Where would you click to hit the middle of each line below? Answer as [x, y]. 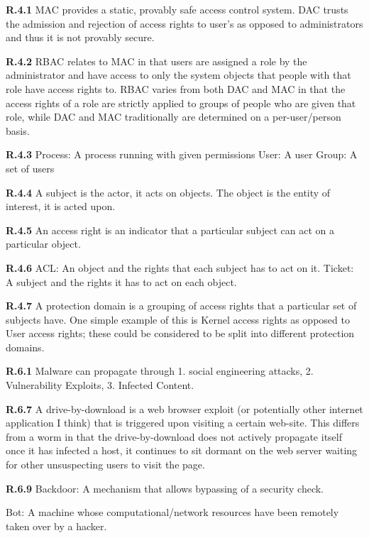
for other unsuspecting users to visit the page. [105, 465]
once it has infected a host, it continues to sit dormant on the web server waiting [182, 450]
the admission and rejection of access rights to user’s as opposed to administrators [184, 23]
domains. [25, 347]
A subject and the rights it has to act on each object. [121, 281]
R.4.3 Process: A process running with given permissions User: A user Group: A [182, 154]
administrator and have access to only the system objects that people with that [178, 75]
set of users [30, 168]
